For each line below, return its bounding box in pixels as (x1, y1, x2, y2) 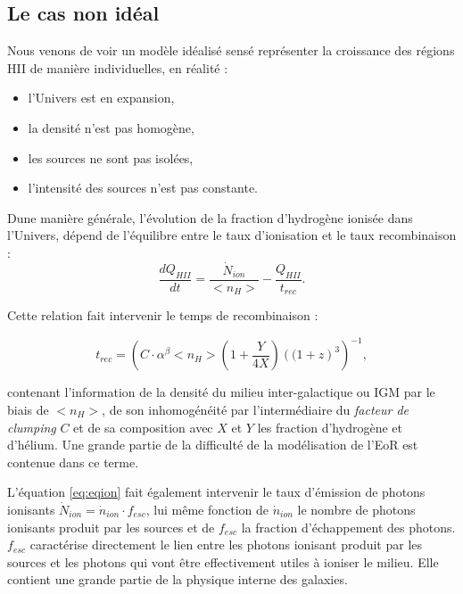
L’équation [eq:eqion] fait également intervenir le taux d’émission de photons (7, 483, 426, 501)
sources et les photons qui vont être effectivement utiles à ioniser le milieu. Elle (7, 552, 439, 571)
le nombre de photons (297, 499, 416, 518)
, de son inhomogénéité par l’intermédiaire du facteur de (102, 400, 409, 418)
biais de (7, 400, 49, 418)
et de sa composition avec (73, 417, 213, 436)
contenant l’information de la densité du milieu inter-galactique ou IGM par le (7, 383, 435, 401)
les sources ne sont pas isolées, (28, 148, 194, 167)
